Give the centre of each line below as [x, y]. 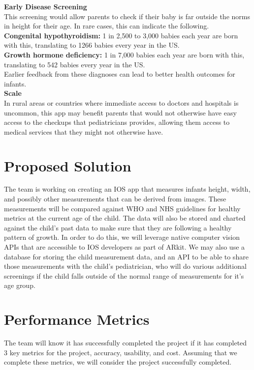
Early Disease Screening [46, 6]
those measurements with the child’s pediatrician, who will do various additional [125, 266]
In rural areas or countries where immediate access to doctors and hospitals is [121, 102]
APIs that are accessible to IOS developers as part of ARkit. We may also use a [125, 247]
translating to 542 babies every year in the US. [75, 64]
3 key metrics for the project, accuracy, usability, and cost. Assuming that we [121, 352]
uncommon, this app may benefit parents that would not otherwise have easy [120, 112]
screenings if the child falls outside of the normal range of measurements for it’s [124, 275]
